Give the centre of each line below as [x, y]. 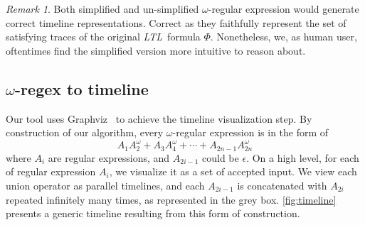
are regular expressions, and [109, 157]
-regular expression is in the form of [250, 132]
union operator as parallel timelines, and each [105, 185]
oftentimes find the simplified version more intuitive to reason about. [156, 50]
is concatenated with [282, 185]
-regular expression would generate [284, 9]
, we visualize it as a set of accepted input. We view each [233, 171]
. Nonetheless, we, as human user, [284, 37]
